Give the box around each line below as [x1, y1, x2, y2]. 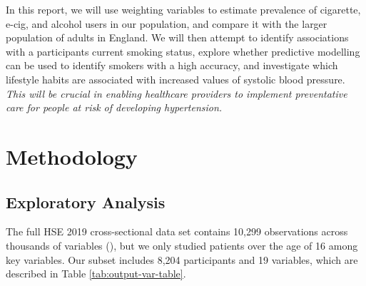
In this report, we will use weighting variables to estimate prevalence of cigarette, [6, 2, 361, 16]
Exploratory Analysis [6, 190, 166, 213]
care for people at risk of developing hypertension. [6, 100, 223, 115]
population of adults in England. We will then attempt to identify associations [6, 30, 349, 45]
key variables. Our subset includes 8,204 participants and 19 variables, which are [6, 252, 358, 267]
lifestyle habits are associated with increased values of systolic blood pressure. [6, 71, 345, 86]
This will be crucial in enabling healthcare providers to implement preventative [6, 86, 347, 101]
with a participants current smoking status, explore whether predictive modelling [6, 44, 360, 58]
